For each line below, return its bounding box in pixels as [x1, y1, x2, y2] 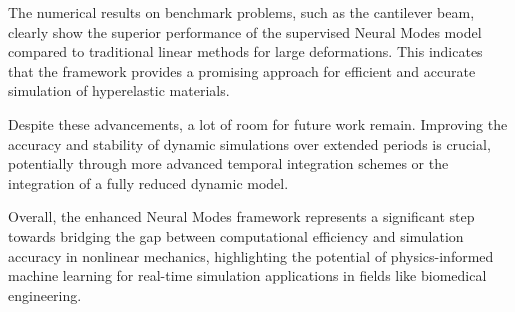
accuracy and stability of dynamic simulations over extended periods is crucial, [8, 133, 491, 154]
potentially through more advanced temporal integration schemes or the [8, 153, 449, 174]
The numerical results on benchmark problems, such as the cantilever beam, [8, 2, 475, 22]
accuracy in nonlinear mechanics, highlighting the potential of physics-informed [8, 245, 494, 266]
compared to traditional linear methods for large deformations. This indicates [8, 41, 483, 62]
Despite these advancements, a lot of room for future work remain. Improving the [8, 113, 508, 134]
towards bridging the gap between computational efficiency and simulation [8, 225, 464, 246]
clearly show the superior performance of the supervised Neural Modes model [8, 21, 482, 42]
